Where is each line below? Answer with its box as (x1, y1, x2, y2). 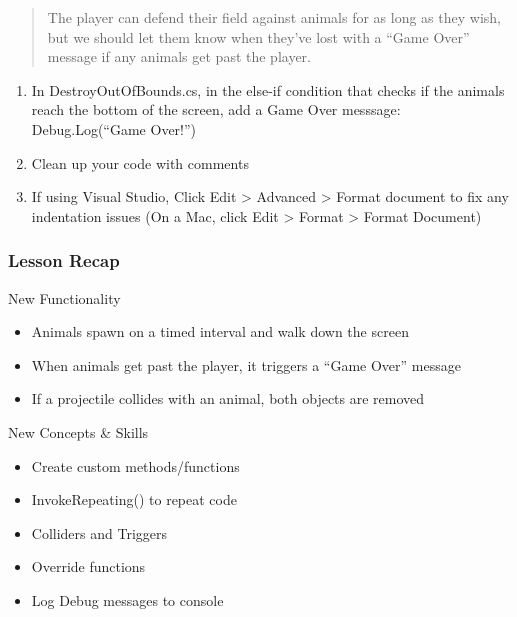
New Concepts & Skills (8, 421, 149, 442)
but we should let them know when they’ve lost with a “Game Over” (47, 26, 470, 47)
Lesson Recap (8, 248, 120, 273)
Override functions (31, 556, 146, 577)
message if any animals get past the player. (47, 46, 311, 67)
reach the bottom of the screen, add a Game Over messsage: (31, 99, 401, 120)
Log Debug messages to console (31, 589, 224, 610)
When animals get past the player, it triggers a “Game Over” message (31, 354, 461, 375)
